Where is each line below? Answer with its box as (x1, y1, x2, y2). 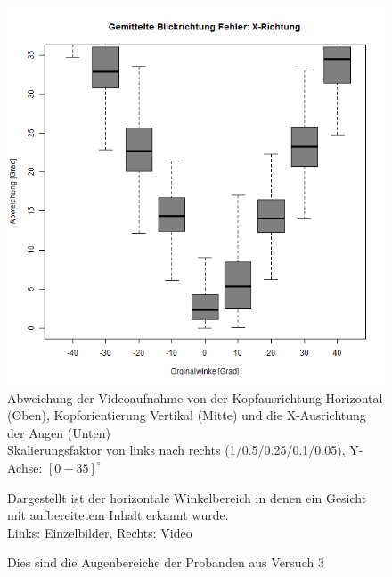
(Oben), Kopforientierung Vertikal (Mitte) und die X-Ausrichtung (7, 406, 366, 425)
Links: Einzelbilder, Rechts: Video (7, 523, 192, 541)
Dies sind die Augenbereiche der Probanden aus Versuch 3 (7, 553, 324, 572)
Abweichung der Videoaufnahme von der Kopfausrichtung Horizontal (7, 388, 383, 407)
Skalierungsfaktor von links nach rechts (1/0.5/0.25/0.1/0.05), (7, 441, 346, 459)
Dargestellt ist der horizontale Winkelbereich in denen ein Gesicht (7, 488, 367, 507)
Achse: (7, 457, 43, 476)
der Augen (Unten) (7, 423, 110, 441)
